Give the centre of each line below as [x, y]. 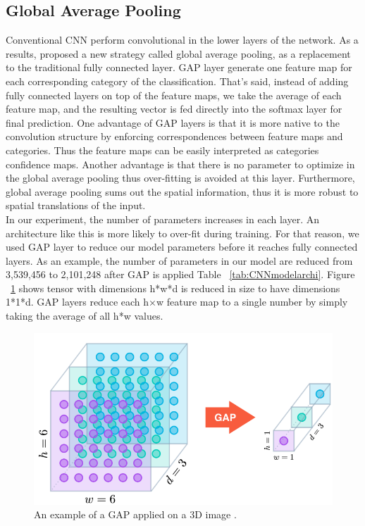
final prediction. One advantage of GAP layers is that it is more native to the [173, 122]
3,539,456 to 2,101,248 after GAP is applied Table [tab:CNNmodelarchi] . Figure [180, 274]
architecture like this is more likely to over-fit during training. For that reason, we [182, 233]
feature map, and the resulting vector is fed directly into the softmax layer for [174, 109]
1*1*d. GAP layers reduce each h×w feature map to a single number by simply [177, 302]
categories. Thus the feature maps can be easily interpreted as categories [162, 150]
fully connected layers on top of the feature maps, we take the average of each [174, 95]
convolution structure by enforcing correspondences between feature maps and [174, 136]
